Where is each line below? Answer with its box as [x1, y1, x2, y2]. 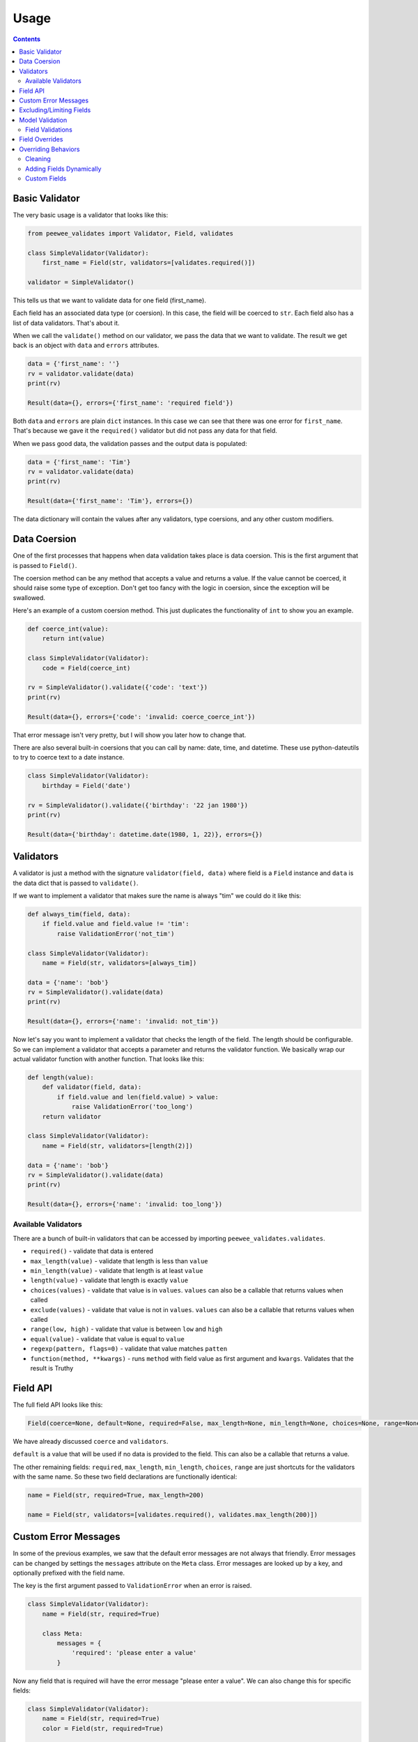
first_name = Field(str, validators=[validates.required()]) [42, 259, 256, 267]
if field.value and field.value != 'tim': [42, 920, 189, 928]
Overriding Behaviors [19, 145, 80, 153]
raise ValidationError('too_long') [71, 1103, 193, 1111]
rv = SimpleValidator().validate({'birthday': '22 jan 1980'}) [27, 801, 249, 809]
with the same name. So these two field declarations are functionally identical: [13, 1472, 238, 1481]
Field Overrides [19, 135, 63, 144]
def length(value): [27, 1074, 94, 1081]
